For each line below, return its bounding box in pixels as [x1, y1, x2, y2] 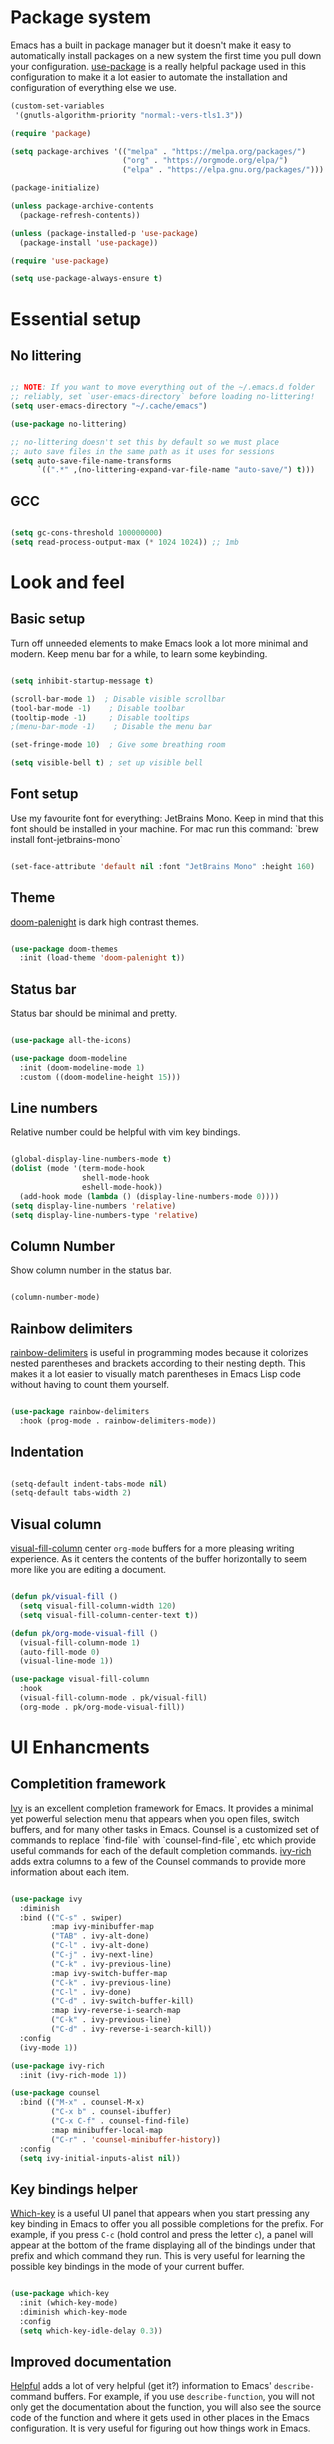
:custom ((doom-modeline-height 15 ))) [19, 1072, 182, 1082]
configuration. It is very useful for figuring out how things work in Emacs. [10, 2422, 311, 2435]
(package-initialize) [10, 183, 101, 193]
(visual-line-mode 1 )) [19, 1656, 114, 1666]
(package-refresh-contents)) [19, 210, 141, 220]
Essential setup [10, 307, 142, 330]
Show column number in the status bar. [10, 1264, 172, 1276]
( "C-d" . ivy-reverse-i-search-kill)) [50, 2024, 213, 2034]
